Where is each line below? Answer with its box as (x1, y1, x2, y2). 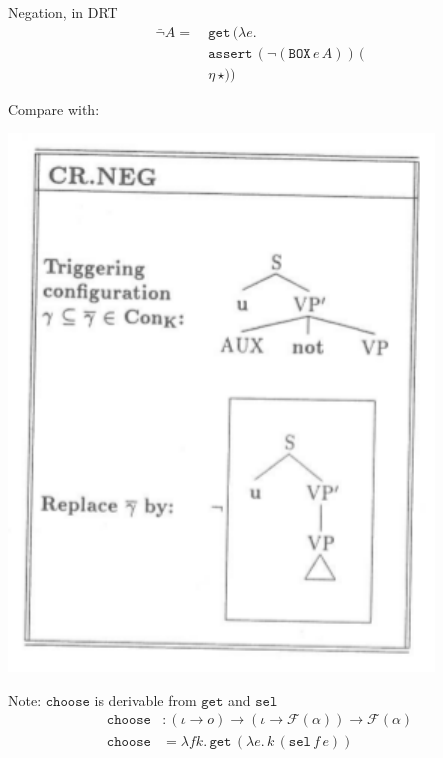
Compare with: (8, 98, 100, 119)
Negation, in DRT (8, 2, 118, 22)
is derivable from (94, 689, 197, 710)
